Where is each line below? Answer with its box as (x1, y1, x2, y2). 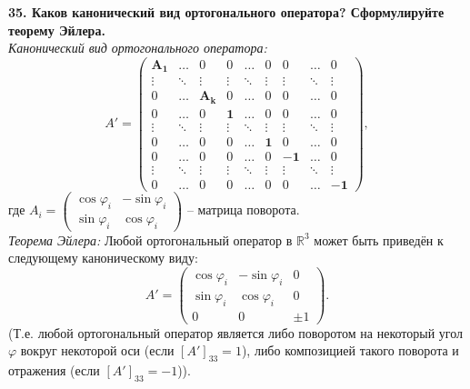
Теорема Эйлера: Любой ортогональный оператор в (8, 230, 293, 249)
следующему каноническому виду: (8, 248, 198, 267)
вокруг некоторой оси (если (20, 341, 175, 360)
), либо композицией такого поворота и (241, 341, 459, 360)
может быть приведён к (314, 230, 444, 249)
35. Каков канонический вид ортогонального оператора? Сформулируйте (8, 3, 445, 21)
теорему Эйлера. (8, 20, 105, 39)
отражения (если (8, 361, 100, 380)
